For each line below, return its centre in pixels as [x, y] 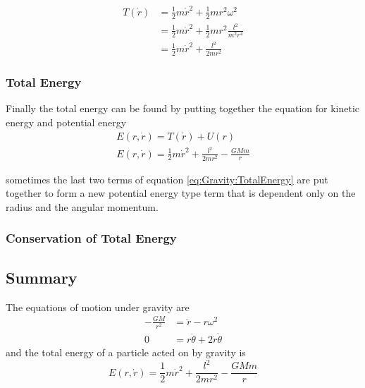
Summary [42, 277]
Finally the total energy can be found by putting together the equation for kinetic [183, 108]
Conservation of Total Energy [91, 238]
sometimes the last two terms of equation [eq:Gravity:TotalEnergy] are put [167, 179]
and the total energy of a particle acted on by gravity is [126, 352]
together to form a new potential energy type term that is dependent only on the [181, 193]
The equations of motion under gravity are [98, 307]
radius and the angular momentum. [82, 206]
